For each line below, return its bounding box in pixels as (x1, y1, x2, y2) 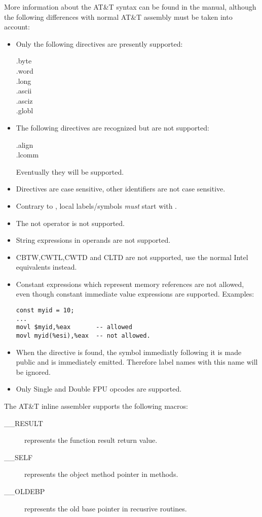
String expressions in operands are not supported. (16, 235, 171, 245)
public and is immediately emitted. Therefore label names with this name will (16, 357, 258, 367)
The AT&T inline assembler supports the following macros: (4, 401, 188, 411)
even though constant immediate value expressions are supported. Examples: (16, 288, 254, 299)
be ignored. (16, 366, 51, 377)
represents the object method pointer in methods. (24, 469, 178, 479)
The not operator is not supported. (16, 217, 125, 228)
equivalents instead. (16, 262, 77, 272)
